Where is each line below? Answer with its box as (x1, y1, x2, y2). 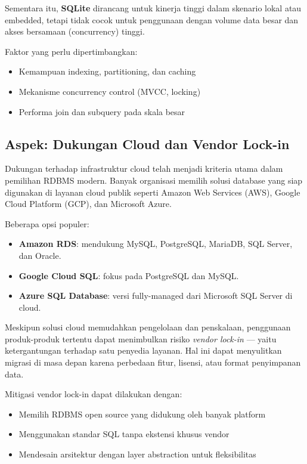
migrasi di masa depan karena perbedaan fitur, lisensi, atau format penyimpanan (5, 356, 301, 369)
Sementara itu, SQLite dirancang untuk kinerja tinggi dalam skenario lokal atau (5, 2, 302, 14)
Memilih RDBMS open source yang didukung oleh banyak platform (18, 407, 266, 420)
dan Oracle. (18, 249, 61, 261)
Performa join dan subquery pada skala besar (18, 105, 185, 117)
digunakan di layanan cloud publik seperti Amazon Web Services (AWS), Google (5, 185, 300, 198)
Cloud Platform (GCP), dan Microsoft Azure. (5, 197, 172, 210)
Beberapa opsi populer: (5, 217, 89, 230)
